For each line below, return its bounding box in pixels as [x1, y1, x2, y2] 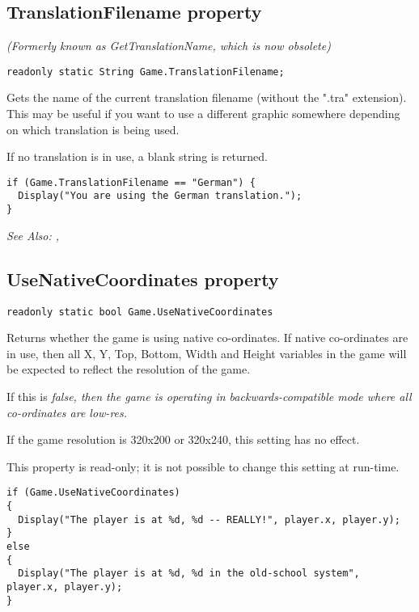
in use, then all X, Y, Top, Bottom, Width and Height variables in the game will [6, 344, 407, 361]
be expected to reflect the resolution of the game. [6, 361, 251, 378]
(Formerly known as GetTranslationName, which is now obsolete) [6, 37, 331, 54]
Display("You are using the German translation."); [18, 190, 303, 202]
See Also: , [6, 226, 59, 243]
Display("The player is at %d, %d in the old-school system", [18, 568, 360, 580]
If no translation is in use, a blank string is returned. [6, 148, 268, 165]
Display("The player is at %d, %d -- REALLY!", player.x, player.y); [18, 513, 400, 525]
